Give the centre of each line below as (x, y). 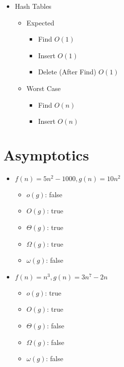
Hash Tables (33, 6)
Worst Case (44, 88)
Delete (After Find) (67, 72)
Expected (40, 22)
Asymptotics (46, 154)
